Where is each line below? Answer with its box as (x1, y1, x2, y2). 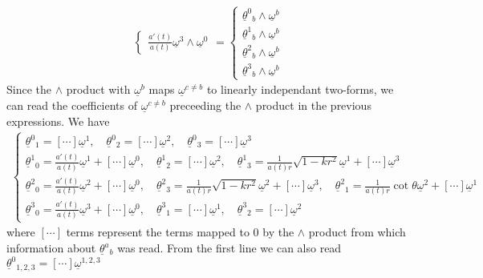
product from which (308, 224, 406, 240)
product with (66, 81, 131, 98)
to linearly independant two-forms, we (206, 81, 394, 98)
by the (262, 224, 294, 240)
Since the (6, 81, 51, 98)
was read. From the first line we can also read (117, 240, 342, 256)
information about (6, 240, 96, 256)
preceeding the (169, 97, 241, 114)
